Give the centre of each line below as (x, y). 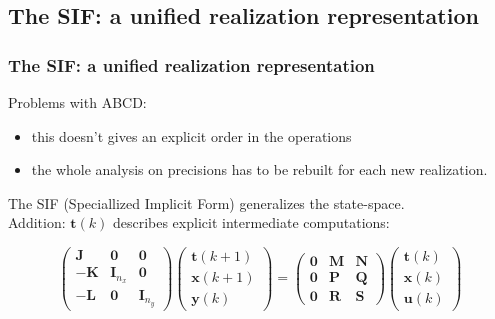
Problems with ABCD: (77, 102)
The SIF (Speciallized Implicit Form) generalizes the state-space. (206, 202)
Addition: (37, 222)
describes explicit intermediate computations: (251, 222)
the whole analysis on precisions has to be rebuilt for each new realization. (259, 169)
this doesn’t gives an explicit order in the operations (191, 135)
